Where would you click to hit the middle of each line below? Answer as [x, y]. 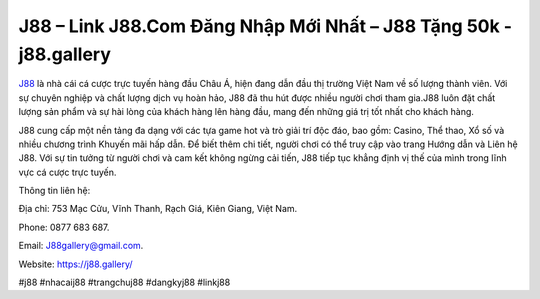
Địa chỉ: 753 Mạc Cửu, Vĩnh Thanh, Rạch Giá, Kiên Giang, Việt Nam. [158, 209]
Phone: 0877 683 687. [64, 227]
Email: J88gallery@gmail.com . [81, 246]
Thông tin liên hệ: [54, 191]
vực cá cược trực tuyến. [67, 172]
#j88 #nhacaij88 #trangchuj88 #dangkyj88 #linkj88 [124, 282]
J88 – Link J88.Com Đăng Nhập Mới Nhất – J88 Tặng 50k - [265, 26]
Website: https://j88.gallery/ [76, 264]
